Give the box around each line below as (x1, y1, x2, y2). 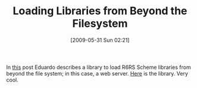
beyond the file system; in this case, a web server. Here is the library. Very (6, 70, 189, 77)
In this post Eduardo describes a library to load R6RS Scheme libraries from (6, 64, 192, 71)
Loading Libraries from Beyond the (12, 4, 187, 18)
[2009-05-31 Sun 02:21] (70, 36, 130, 43)
